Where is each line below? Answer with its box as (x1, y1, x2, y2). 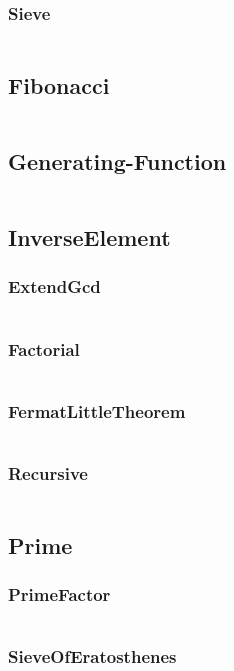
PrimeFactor (8, 581, 111, 606)
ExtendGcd (8, 274, 101, 299)
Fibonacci (8, 69, 110, 100)
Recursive (8, 460, 88, 485)
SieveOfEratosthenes (8, 644, 177, 669)
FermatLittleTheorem (8, 398, 186, 423)
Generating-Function (8, 145, 227, 176)
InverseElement (8, 222, 171, 253)
